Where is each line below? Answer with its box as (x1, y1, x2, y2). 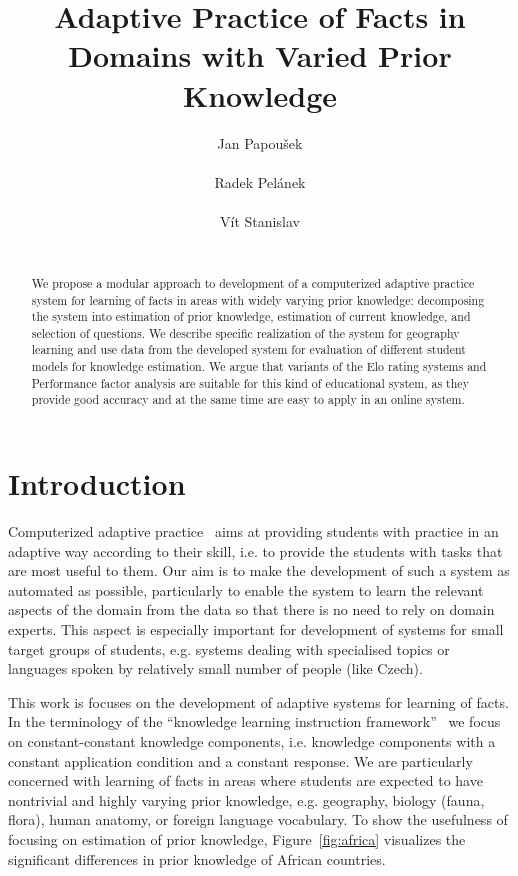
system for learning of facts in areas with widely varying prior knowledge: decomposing (31, 291, 485, 308)
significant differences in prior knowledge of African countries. (8, 848, 386, 869)
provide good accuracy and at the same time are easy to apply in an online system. (31, 391, 465, 408)
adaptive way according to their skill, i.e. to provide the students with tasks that (8, 540, 503, 561)
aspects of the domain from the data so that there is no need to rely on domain (8, 599, 495, 620)
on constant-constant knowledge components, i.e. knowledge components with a (8, 730, 496, 751)
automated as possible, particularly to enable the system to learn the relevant (8, 579, 484, 600)
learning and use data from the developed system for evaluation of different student (31, 341, 466, 358)
